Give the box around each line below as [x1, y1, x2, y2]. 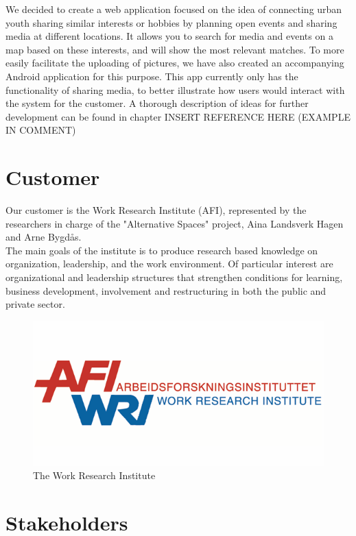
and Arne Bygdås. [5, 230, 82, 244]
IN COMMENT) [5, 123, 76, 137]
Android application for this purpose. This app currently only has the [5, 69, 298, 83]
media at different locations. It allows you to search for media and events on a [5, 29, 333, 43]
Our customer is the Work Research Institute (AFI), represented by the [5, 203, 307, 217]
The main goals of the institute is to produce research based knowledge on [5, 243, 318, 257]
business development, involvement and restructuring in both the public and [5, 283, 327, 297]
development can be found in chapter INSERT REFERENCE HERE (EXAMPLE [5, 109, 351, 123]
